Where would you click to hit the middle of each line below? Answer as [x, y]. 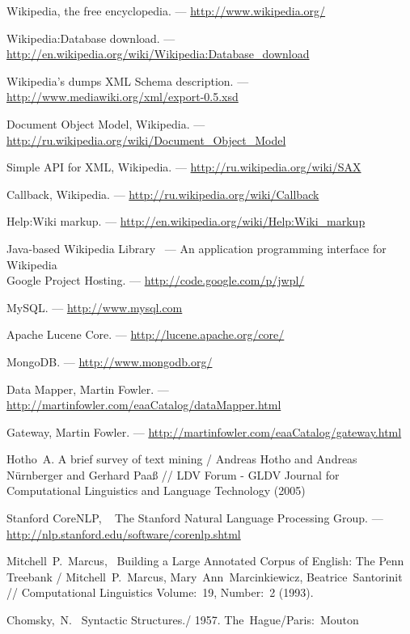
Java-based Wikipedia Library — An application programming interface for [197, 248]
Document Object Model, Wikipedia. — [106, 123]
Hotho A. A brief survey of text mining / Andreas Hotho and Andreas [182, 459]
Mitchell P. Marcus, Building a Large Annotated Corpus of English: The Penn [205, 561]
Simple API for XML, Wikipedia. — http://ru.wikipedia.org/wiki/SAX [184, 167]
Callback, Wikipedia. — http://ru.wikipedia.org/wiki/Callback [163, 194]
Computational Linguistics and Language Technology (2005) [156, 490]
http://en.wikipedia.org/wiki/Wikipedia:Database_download [158, 54]
